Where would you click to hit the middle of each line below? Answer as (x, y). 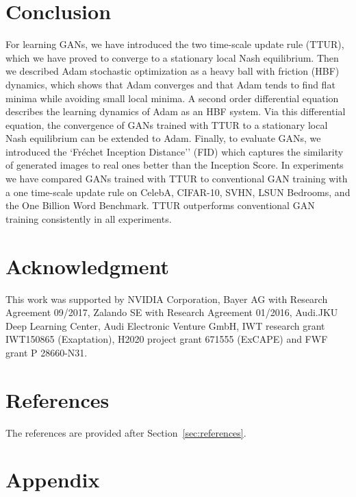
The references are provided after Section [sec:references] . (126, 432)
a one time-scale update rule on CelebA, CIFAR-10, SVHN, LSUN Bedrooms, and (178, 192)
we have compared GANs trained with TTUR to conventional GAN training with (177, 179)
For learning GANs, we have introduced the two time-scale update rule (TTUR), (175, 44)
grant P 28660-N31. (47, 352)
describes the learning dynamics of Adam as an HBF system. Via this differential (176, 111)
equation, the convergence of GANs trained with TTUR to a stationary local (167, 124)
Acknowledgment (87, 266)
